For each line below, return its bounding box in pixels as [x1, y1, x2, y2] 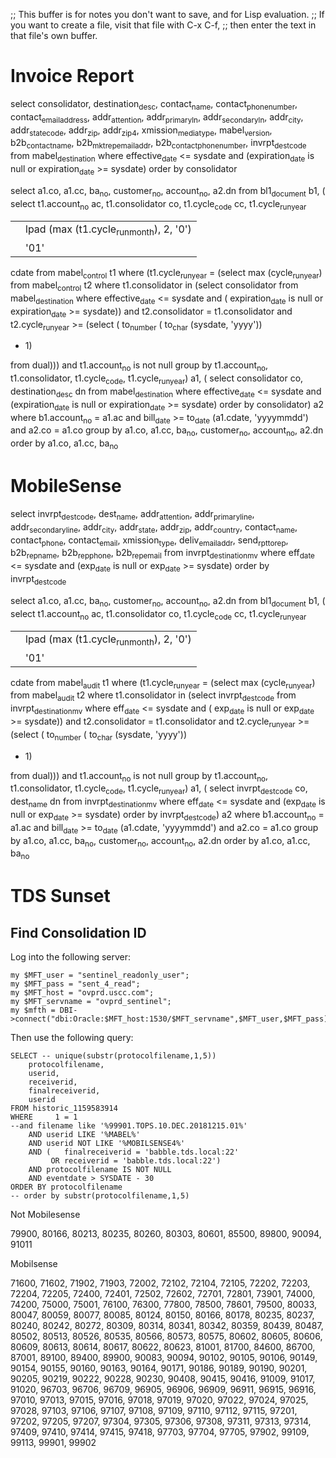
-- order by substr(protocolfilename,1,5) [10, 1191, 190, 1201]
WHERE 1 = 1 [10, 1112, 78, 1123]
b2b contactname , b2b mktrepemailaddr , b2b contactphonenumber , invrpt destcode [10, 137, 307, 151]
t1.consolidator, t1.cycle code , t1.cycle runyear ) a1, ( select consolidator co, [10, 372, 304, 387]
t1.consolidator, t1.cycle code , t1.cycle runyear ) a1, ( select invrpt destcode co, [10, 782, 308, 797]
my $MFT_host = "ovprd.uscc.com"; [10, 988, 155, 998]
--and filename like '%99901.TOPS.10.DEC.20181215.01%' [10, 1121, 248, 1131]
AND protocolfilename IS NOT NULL [28, 1165, 172, 1175]
